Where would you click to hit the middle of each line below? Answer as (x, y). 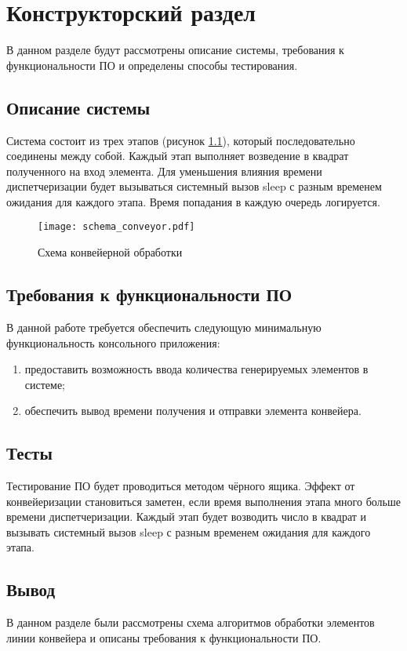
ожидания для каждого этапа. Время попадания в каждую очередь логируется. (193, 201)
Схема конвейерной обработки (110, 252)
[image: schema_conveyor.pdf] (116, 227)
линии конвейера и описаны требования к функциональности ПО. (164, 637)
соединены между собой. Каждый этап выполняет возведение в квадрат (178, 156)
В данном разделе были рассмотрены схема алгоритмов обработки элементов (191, 622)
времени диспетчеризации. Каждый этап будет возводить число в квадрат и (187, 516)
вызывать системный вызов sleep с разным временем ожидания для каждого (189, 531)
